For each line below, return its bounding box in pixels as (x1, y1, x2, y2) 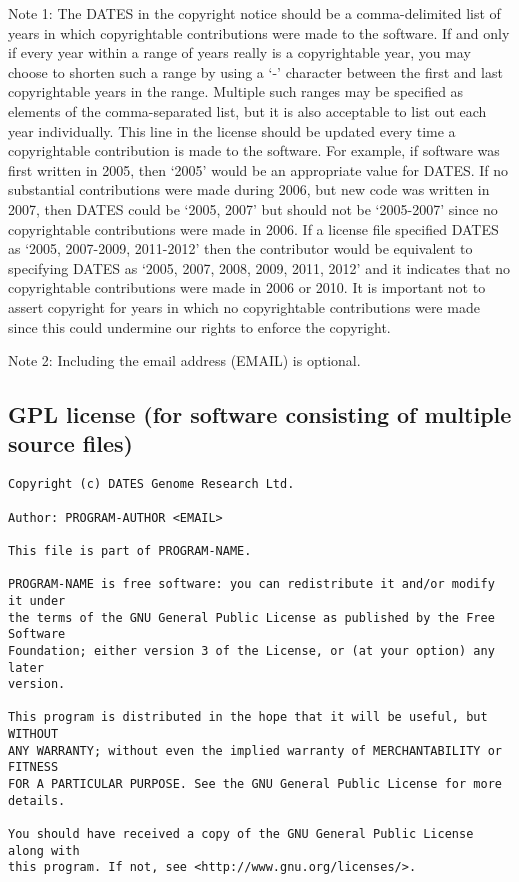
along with (8, 843, 80, 858)
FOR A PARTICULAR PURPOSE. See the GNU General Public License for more (8, 777, 502, 792)
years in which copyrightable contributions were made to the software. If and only (8, 22, 510, 43)
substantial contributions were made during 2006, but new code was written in (8, 179, 490, 200)
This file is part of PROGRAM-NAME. (8, 543, 252, 558)
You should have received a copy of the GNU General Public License (8, 827, 474, 842)
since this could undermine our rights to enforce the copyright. (8, 316, 391, 337)
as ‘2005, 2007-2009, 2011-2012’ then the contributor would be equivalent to (8, 238, 473, 259)
